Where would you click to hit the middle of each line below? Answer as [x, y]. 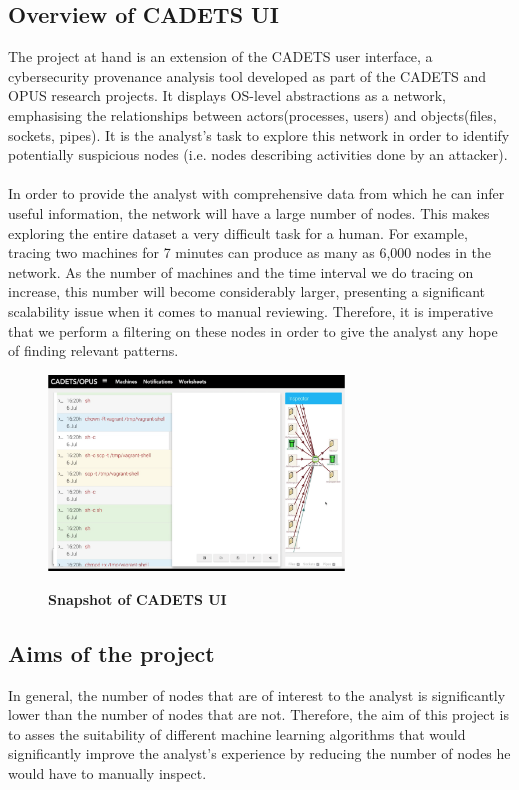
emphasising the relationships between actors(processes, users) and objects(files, [252, 114]
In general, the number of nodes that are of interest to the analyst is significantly [257, 694]
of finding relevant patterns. [93, 350]
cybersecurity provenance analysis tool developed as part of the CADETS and [247, 75]
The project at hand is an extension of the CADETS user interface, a [220, 56]
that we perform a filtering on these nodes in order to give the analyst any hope [253, 330]
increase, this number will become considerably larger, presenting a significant [247, 291]
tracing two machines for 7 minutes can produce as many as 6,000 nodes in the [250, 252]
